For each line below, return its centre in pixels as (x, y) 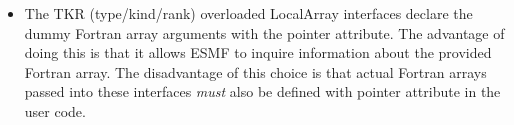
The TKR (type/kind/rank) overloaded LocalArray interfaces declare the (248, 13)
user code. (55, 110)
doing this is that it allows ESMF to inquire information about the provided (258, 52)
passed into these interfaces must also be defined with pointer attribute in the (262, 91)
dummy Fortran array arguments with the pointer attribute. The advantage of (264, 32)
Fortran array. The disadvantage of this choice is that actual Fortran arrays (255, 71)
